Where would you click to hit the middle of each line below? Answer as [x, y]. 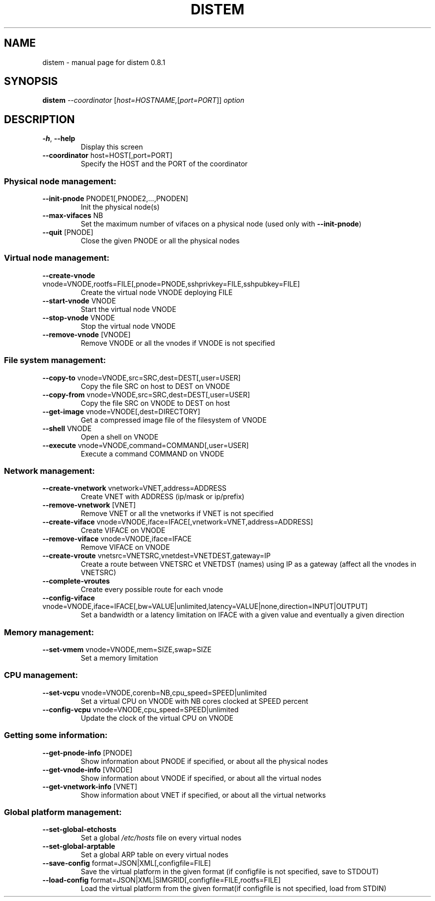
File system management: [55, 360]
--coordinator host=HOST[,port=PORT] [108, 155]
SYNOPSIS [31, 81]
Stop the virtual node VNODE [128, 326]
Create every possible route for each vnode [152, 590]
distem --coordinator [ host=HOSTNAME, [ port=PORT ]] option [143, 100]
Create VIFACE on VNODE [123, 530]
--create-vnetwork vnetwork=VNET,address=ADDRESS [134, 488]
